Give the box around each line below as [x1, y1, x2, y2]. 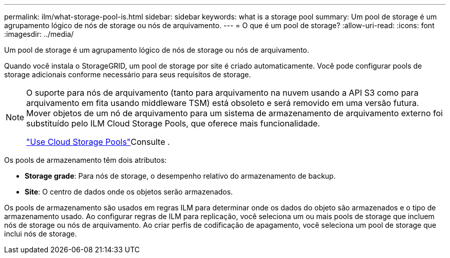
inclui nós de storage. [4, 229, 77, 238]
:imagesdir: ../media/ [4, 30, 74, 38]
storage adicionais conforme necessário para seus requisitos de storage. [4, 70, 251, 79]
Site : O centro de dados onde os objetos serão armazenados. [25, 187, 233, 196]
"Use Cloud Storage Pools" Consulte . [26, 137, 170, 147]
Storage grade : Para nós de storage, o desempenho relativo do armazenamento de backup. [25, 171, 336, 180]
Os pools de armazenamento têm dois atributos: [4, 156, 167, 164]
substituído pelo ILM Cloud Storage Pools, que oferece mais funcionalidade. [26, 118, 320, 128]
